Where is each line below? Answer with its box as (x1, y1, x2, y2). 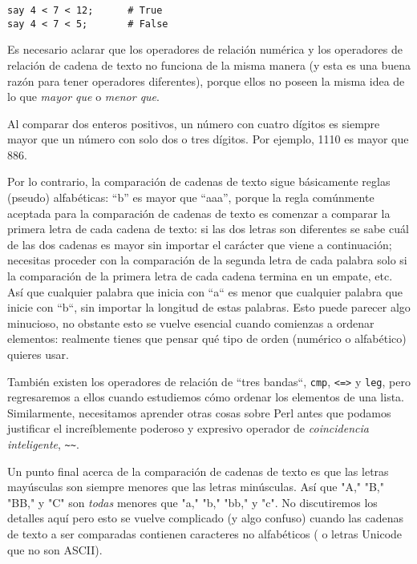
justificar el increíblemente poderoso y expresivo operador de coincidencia (7, 420, 369, 437)
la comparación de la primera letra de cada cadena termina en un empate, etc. (7, 268, 393, 284)
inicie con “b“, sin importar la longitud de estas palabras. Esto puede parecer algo (7, 299, 411, 316)
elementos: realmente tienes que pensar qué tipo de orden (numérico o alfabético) (7, 330, 407, 347)
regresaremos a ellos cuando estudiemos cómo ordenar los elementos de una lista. (7, 389, 405, 405)
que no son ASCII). (7, 541, 103, 558)
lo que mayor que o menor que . (7, 88, 160, 105)
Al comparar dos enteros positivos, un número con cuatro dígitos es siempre (7, 115, 380, 131)
